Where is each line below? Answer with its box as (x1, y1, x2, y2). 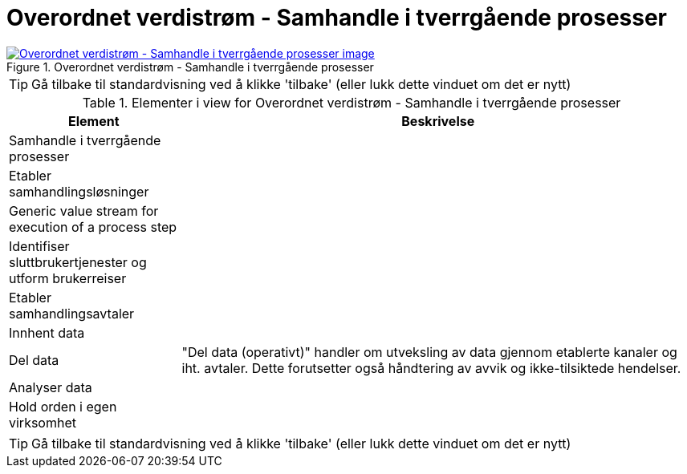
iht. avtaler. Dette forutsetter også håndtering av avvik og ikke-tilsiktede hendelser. (181, 359, 681, 376)
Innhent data (9, 324, 85, 341)
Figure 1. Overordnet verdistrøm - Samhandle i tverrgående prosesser (6, 59, 374, 74)
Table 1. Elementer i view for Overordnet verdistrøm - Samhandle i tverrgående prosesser (82, 94, 621, 111)
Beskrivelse (401, 112, 475, 129)
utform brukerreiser (9, 269, 127, 286)
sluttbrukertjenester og (9, 253, 147, 270)
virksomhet (9, 414, 76, 431)
